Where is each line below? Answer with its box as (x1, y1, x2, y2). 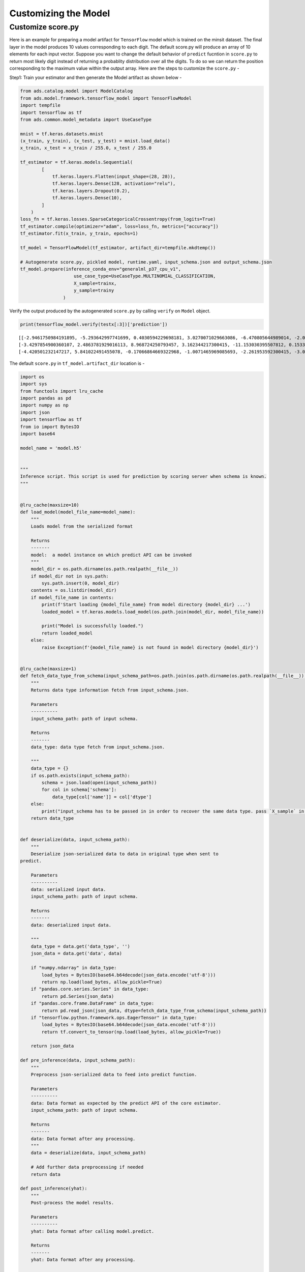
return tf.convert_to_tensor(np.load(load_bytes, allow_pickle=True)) (41, 1029, 221, 1035)
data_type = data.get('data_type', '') (30, 944, 131, 949)
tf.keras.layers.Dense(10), (52, 195, 122, 201)
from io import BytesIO (20, 424, 80, 429)
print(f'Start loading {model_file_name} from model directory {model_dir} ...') (41, 602, 251, 608)
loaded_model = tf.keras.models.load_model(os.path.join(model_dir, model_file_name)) (41, 609, 264, 615)
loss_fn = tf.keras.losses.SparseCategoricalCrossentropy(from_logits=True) (20, 216, 216, 222)
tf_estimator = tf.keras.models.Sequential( (20, 159, 133, 165)
